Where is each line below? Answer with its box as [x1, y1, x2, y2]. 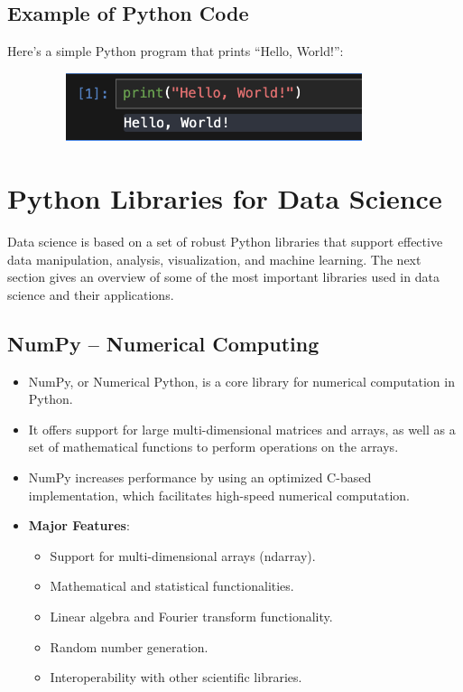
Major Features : [28, 516, 130, 535]
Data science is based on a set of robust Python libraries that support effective [7, 232, 443, 251]
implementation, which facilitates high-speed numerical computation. [28, 485, 410, 504]
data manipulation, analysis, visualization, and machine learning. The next [7, 249, 421, 268]
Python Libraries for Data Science [7, 180, 442, 217]
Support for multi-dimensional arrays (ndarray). [50, 546, 316, 565]
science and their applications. [7, 285, 174, 304]
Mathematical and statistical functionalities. [50, 576, 294, 595]
